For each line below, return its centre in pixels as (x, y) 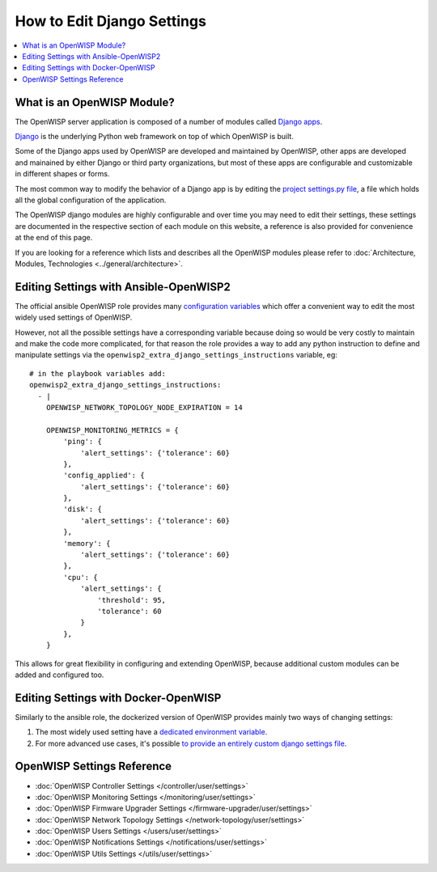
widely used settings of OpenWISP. (74, 317)
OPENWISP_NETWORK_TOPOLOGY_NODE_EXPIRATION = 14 (144, 407)
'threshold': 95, (132, 600)
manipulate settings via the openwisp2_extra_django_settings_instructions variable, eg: (176, 355)
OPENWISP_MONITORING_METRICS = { (112, 430)
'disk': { (83, 509)
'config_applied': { (104, 476)
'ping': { (83, 442)
